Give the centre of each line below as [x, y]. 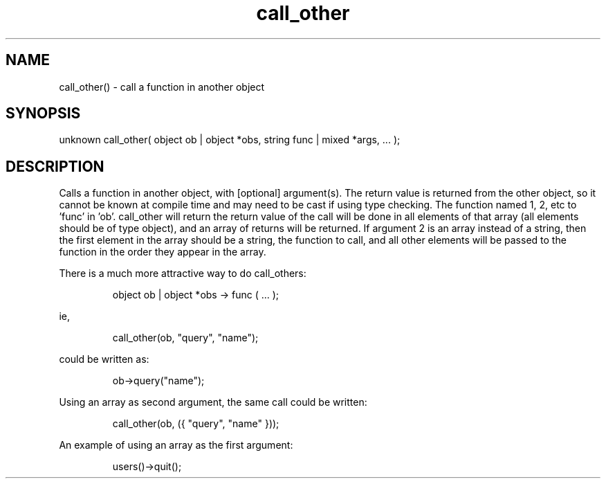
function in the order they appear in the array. [163, 252]
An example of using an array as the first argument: [176, 445]
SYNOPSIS [43, 114]
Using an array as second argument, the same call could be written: [213, 402]
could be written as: [104, 359]
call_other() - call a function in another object [162, 87]
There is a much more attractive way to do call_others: [183, 274]
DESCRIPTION [55, 166]
